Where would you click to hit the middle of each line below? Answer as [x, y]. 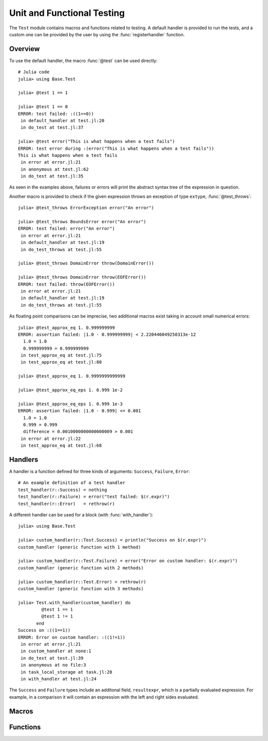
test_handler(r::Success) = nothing [63, 490]
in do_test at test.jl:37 [52, 127]
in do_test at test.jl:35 [52, 176]
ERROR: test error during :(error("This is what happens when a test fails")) [116, 148]
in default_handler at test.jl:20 [63, 121]
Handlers [24, 460]
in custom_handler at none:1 [56, 651]
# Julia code [34, 72]
